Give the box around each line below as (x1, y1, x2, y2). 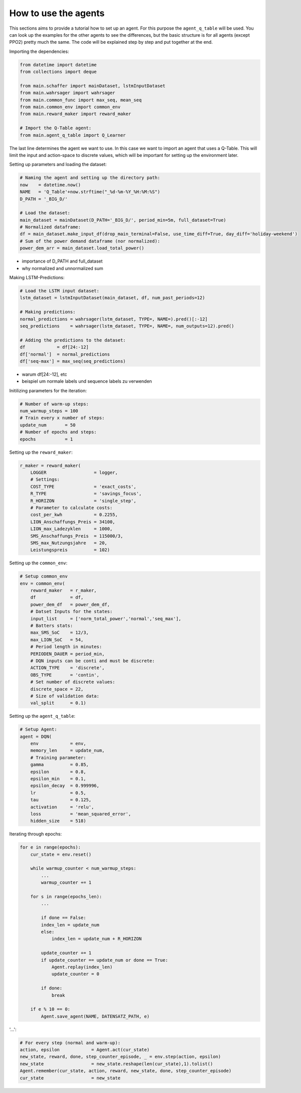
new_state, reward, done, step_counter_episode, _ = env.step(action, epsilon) (20, 1054, 221, 1060)
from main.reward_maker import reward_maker (20, 111, 131, 117)
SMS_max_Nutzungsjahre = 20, (30, 540, 107, 546)
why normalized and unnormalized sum (22, 265, 103, 271)
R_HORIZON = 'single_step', (30, 498, 136, 503)
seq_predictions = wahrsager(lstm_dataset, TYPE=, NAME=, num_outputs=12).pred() (20, 323, 234, 329)
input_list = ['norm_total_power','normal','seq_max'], (30, 616, 182, 621)
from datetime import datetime (20, 62, 97, 67)
